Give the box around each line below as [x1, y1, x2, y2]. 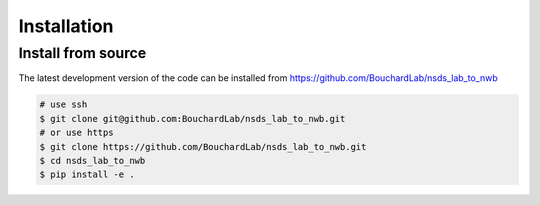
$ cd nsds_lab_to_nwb [39, 155, 146, 166]
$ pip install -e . [39, 169, 135, 180]
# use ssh [39, 99, 88, 110]
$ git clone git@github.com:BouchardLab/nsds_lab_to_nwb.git [39, 113, 346, 124]
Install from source [18, 44, 147, 62]
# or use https [39, 127, 114, 139]
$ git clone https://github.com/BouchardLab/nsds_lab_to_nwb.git [39, 141, 367, 152]
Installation [18, 15, 114, 37]
